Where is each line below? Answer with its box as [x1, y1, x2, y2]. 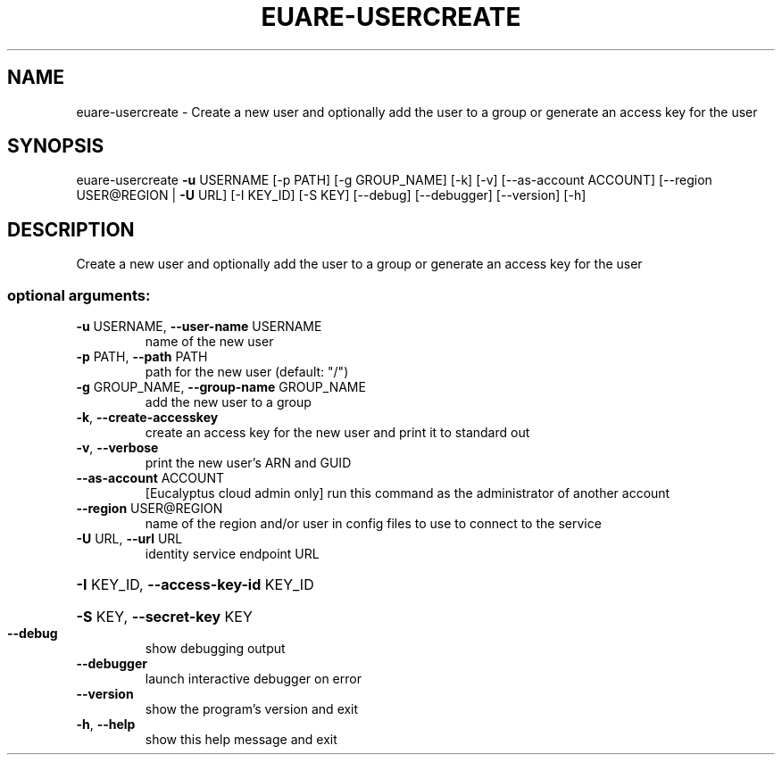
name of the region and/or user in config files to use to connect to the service [145, 516, 602, 532]
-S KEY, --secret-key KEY [76, 608, 253, 626]
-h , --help [76, 716, 136, 733]
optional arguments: [7, 286, 151, 304]
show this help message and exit [145, 732, 337, 748]
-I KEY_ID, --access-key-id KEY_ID [76, 576, 314, 594]
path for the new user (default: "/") [145, 364, 349, 380]
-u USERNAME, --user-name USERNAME [76, 319, 322, 335]
